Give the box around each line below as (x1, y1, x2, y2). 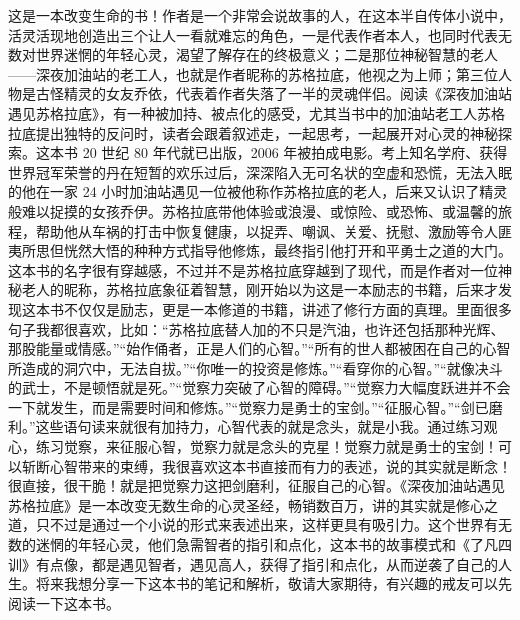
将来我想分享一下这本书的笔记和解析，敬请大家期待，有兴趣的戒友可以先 (35, 573, 512, 594)
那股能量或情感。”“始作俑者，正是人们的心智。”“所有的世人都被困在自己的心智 (8, 338, 511, 359)
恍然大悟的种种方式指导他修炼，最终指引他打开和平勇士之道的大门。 (63, 240, 512, 261)
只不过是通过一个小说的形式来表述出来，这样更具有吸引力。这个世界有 (35, 514, 498, 535)
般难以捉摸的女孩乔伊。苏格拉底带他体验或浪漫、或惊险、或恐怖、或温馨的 (8, 200, 498, 221)
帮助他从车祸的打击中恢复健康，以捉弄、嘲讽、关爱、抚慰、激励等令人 (35, 220, 498, 241)
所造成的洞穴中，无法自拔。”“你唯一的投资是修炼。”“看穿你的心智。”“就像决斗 (8, 357, 503, 378)
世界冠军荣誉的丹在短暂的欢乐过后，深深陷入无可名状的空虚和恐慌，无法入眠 (8, 161, 512, 182)
